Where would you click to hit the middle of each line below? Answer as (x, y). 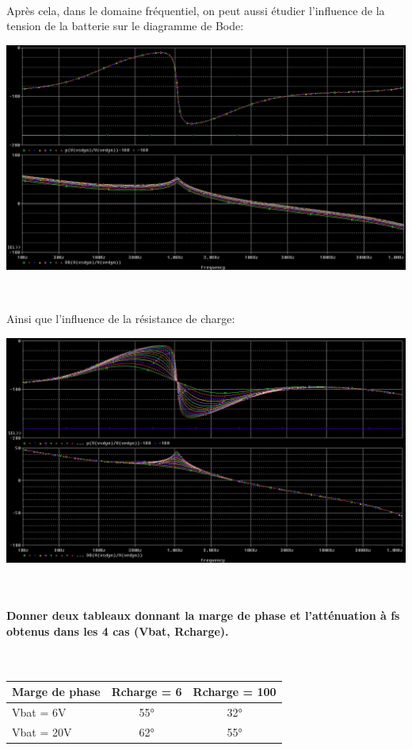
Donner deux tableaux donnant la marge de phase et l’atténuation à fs (203, 615)
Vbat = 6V (39, 712)
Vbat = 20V (42, 731)
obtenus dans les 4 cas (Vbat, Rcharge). (118, 631)
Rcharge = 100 (235, 692)
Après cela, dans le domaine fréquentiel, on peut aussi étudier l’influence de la (196, 10)
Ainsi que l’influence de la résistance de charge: (121, 319)
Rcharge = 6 (147, 692)
